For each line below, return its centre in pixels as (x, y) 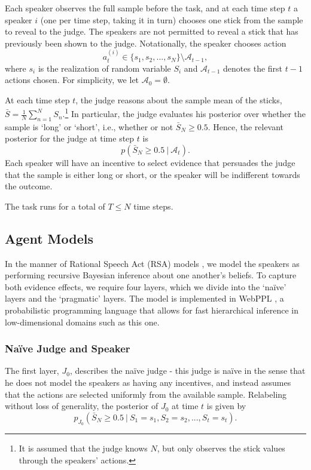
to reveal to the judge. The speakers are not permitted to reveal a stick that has (152, 31)
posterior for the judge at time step (70, 138)
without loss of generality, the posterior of (82, 406)
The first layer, (32, 371)
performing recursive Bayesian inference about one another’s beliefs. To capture (151, 275)
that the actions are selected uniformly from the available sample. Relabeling (146, 394)
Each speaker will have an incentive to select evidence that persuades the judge (150, 163)
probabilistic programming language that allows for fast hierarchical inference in (152, 310)
